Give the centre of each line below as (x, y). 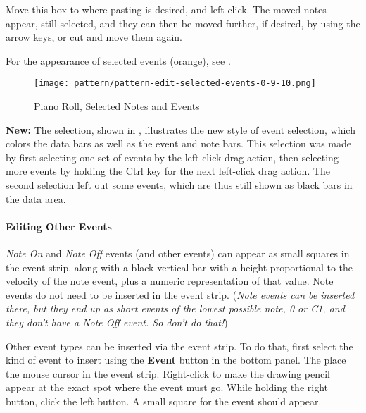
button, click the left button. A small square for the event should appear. (164, 401)
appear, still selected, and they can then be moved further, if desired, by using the (183, 23)
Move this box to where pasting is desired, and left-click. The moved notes (166, 9)
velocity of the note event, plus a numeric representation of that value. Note (170, 281)
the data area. (36, 198)
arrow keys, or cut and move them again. (94, 37)
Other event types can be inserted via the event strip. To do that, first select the (179, 346)
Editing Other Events (59, 226)
